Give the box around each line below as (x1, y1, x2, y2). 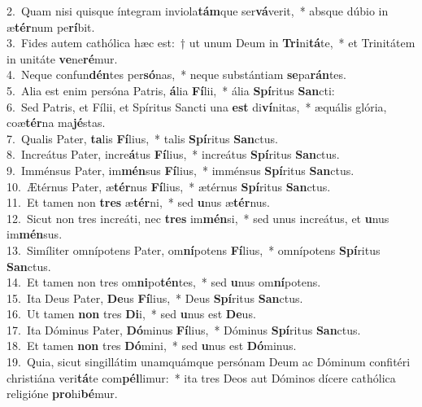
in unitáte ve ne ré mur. (7, 50, 118, 67)
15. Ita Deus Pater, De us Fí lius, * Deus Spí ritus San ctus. (7, 289, 303, 306)
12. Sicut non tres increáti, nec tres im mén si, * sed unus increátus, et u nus (7, 209, 389, 226)
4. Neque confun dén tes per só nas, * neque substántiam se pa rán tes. (7, 66, 346, 83)
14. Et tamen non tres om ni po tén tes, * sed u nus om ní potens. (7, 274, 321, 291)
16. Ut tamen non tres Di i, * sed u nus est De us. (7, 305, 256, 322)
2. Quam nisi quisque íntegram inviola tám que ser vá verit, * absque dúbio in (7, 2, 389, 19)
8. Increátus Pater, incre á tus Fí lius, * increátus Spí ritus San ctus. (7, 146, 340, 163)
